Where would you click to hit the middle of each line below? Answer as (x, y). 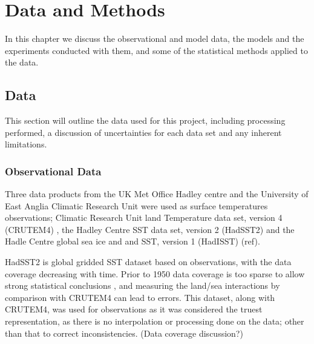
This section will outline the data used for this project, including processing (145, 120)
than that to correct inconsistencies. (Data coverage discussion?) (124, 333)
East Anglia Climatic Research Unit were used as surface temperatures (136, 205)
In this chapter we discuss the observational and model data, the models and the (155, 39)
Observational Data (53, 171)
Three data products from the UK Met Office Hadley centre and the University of (157, 194)
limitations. (26, 144)
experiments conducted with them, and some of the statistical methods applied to (156, 50)
